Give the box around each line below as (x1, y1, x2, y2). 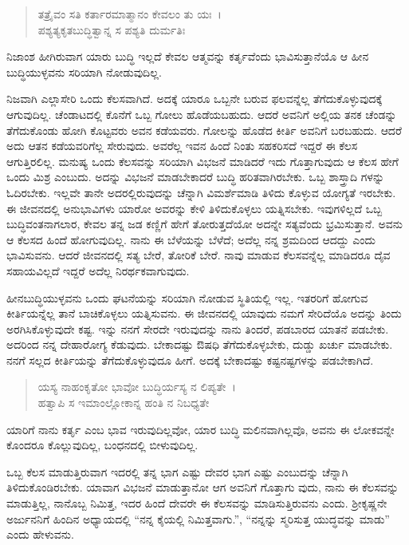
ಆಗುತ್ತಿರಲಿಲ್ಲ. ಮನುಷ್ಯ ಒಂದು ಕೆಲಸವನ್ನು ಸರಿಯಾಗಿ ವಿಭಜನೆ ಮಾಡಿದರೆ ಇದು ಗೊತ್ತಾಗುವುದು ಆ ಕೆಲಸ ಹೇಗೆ (6, 152, 399, 169)
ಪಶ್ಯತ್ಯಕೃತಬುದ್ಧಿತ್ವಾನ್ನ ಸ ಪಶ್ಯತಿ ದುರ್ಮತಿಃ (37, 21, 186, 38)
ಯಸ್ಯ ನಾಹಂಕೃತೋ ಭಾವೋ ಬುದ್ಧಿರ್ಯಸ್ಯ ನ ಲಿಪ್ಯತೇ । (37, 378, 236, 395)
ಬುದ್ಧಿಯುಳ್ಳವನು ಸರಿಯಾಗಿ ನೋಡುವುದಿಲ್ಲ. (6, 63, 162, 80)
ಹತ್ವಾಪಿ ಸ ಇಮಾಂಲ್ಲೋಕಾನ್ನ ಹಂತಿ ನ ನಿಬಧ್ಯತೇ (37, 394, 210, 411)
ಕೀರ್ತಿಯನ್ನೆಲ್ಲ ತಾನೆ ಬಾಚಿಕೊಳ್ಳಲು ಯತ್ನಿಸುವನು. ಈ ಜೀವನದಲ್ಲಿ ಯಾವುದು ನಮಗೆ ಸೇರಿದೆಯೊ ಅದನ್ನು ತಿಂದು (6, 305, 402, 322)
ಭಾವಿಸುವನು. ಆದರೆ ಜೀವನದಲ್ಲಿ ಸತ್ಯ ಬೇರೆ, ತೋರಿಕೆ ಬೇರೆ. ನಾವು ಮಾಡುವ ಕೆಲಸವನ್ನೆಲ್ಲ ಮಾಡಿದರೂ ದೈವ (6, 247, 391, 263)
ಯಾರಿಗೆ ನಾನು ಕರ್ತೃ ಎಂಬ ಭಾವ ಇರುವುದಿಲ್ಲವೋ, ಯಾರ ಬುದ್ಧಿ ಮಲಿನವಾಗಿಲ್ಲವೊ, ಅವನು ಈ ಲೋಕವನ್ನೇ (6, 421, 395, 437)
